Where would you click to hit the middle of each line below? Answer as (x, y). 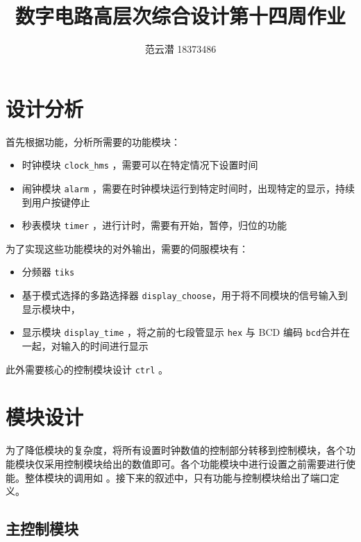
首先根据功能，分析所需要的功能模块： (93, 141)
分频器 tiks (48, 272)
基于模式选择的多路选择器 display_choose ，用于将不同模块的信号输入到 (185, 295)
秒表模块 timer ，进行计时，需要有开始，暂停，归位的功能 (154, 225)
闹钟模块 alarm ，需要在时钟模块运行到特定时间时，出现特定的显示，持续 (188, 188)
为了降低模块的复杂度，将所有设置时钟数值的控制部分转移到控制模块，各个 (176, 450)
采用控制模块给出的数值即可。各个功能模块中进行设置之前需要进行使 (200, 463)
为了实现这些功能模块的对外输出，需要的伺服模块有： (127, 248)
